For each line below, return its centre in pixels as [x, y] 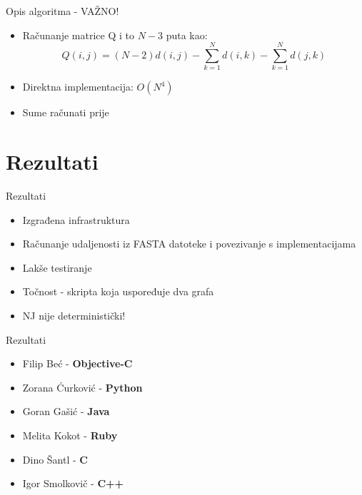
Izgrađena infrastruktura [76, 219]
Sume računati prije [66, 112]
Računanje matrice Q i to [78, 35]
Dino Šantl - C [55, 459]
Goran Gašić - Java [66, 411]
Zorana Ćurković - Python [82, 387]
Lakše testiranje [57, 267]
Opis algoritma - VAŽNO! [62, 11]
